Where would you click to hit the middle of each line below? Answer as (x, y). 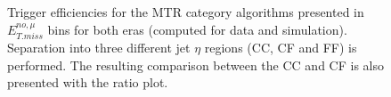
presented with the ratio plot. (88, 82)
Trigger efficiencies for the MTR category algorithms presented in (186, 12)
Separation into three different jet (99, 48)
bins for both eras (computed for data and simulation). (197, 29)
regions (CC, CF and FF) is (281, 48)
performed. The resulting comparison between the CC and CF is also (195, 65)
